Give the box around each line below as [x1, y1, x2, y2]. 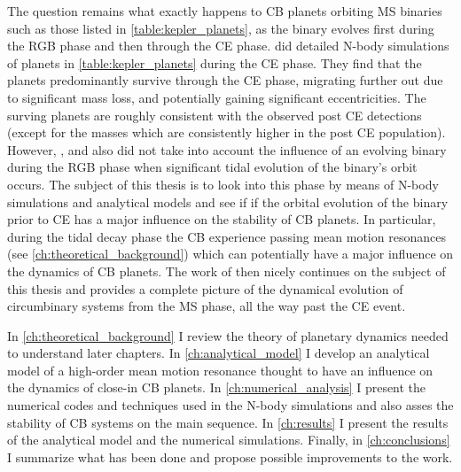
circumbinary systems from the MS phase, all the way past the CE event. [7, 297, 406, 315]
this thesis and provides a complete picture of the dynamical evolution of [7, 279, 403, 298]
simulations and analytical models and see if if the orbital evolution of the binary [7, 192, 449, 211]
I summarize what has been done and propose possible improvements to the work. [7, 447, 453, 466]
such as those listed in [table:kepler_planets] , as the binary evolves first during [7, 19, 434, 37]
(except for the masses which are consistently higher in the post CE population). [7, 123, 446, 142]
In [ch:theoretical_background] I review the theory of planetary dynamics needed [7, 326, 449, 344]
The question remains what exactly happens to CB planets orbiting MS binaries [7, 2, 442, 19]
